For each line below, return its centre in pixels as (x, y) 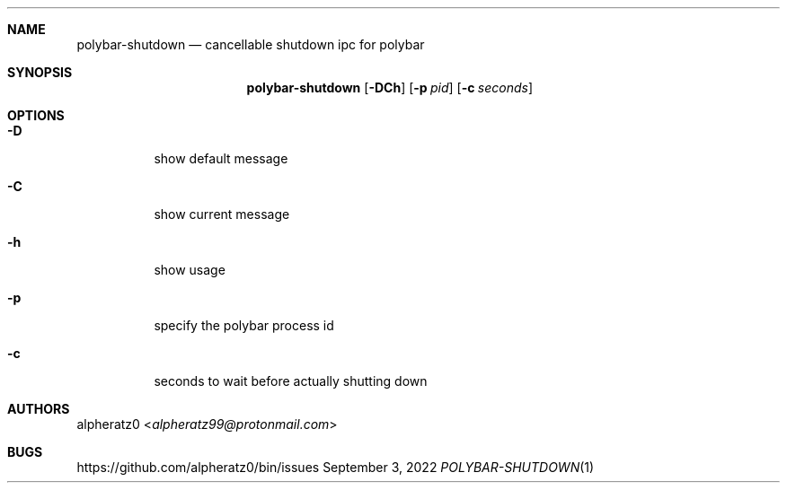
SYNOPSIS (40, 72)
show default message (221, 158)
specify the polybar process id (244, 325)
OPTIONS (36, 115)
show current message (222, 214)
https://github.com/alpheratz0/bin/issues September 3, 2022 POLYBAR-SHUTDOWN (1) (336, 467)
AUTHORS (39, 409)
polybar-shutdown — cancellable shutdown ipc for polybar (251, 44)
